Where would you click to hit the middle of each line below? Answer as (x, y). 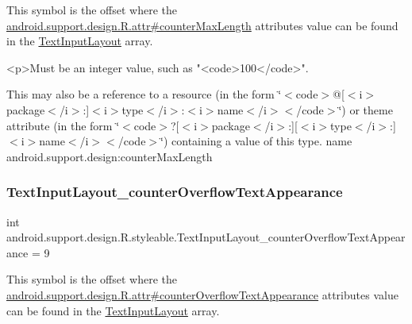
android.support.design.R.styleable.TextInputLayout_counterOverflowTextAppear (206, 237)
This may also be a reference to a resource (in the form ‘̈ (144, 94)
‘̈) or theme (366, 109)
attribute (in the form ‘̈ (63, 125)
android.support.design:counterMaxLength (110, 156)
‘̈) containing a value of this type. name (256, 141)
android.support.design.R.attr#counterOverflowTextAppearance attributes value (202, 294)
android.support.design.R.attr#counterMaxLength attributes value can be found (202, 25)
